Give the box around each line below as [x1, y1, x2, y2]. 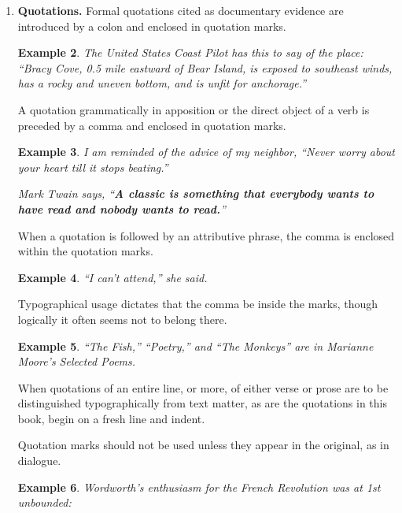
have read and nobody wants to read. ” [17, 200, 226, 217]
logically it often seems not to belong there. [17, 310, 227, 327]
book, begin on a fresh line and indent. [17, 410, 205, 426]
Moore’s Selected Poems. [17, 353, 136, 370]
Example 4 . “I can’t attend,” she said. [17, 269, 208, 285]
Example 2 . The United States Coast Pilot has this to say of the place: [17, 44, 363, 61]
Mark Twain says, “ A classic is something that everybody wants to [17, 185, 374, 202]
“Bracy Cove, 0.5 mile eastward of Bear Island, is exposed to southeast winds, [17, 59, 393, 76]
